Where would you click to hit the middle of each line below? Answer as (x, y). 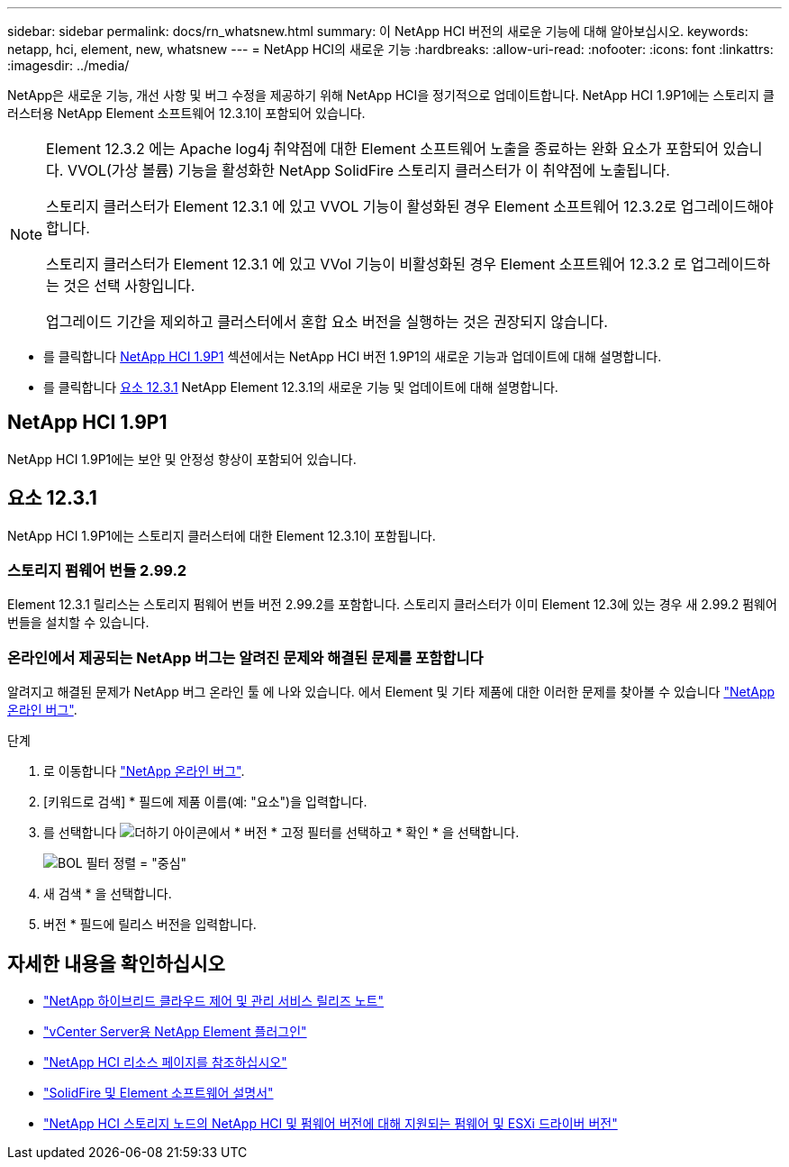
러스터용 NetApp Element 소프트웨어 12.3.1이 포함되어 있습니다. (186, 113)
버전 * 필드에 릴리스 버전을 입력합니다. (150, 925)
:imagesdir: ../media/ (68, 65)
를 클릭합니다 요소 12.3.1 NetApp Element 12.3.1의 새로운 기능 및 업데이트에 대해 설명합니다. (301, 387)
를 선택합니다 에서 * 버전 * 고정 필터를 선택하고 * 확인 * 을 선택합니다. (281, 833)
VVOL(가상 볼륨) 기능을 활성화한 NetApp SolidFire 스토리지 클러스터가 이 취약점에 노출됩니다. (368, 170)
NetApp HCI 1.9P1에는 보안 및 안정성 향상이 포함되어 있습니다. (182, 459)
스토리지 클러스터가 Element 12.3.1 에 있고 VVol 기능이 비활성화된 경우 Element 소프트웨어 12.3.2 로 (367, 264)
